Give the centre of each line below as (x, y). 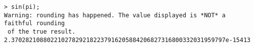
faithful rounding (34, 23)
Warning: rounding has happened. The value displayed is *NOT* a (115, 15)
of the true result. (42, 31)
